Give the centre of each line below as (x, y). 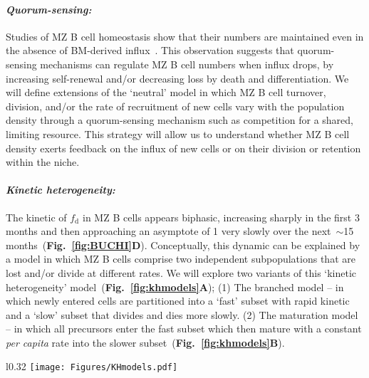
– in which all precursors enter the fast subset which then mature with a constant (184, 329)
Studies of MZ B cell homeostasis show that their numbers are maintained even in (185, 36)
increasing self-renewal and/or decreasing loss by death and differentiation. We (177, 78)
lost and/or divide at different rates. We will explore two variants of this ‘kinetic (181, 272)
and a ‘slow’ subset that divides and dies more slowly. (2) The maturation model (182, 314)
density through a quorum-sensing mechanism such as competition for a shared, (180, 120)
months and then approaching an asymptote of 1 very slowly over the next (168, 231)
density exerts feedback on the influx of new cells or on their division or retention (183, 148)
